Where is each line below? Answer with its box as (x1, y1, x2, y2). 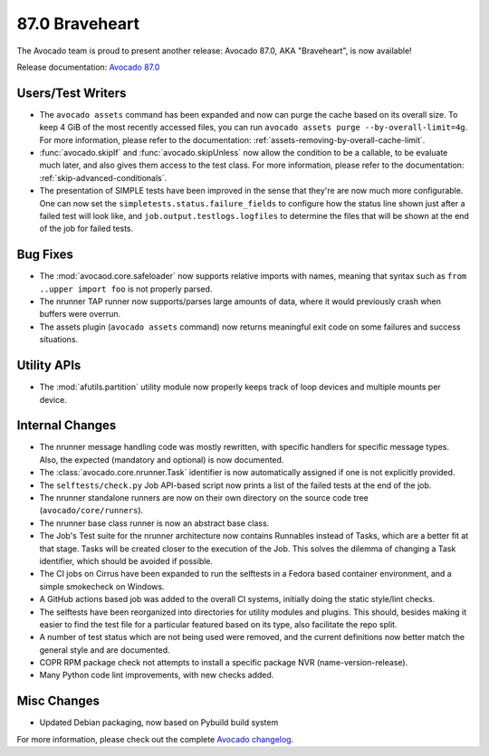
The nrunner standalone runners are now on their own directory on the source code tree (39, 492, 369, 502)
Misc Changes (16, 694, 100, 709)
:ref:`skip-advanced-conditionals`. (39, 172, 168, 183)
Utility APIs (16, 358, 81, 373)
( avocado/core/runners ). (39, 505, 144, 516)
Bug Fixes (16, 247, 74, 263)
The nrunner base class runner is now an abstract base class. (39, 517, 270, 529)
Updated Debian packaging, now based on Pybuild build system (39, 717, 279, 728)
